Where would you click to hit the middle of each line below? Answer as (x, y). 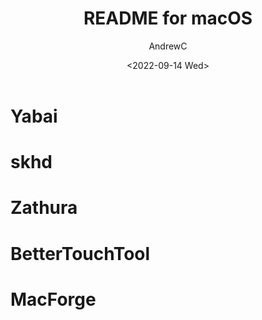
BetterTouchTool (80, 253)
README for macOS (168, 18)
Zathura (44, 208)
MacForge (53, 299)
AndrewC (168, 46)
